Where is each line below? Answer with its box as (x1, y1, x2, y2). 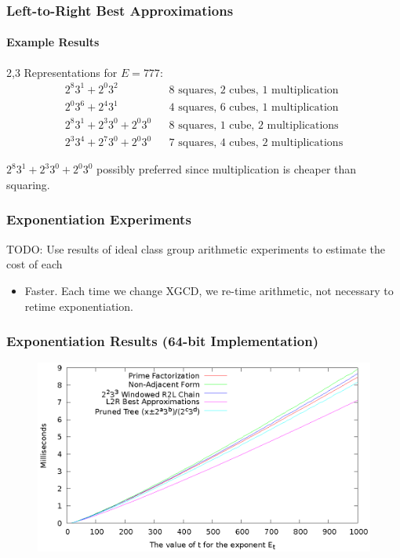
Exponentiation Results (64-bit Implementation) (6, 331, 318, 351)
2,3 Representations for (6, 64, 118, 80)
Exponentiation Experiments (6, 210, 191, 229)
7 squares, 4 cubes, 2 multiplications (169, 137, 344, 149)
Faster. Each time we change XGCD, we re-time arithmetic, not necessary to (24, 282, 394, 298)
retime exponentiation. (24, 297, 133, 314)
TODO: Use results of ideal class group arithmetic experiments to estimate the (6, 240, 386, 257)
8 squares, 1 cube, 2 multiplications (169, 119, 339, 131)
